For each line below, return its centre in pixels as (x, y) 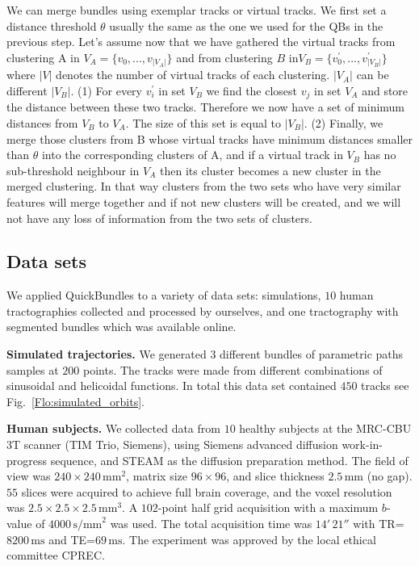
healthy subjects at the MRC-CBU (325, 428)
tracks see (385, 386)
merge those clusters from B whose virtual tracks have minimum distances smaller (210, 138)
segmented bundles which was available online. (122, 327)
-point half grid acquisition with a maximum (268, 507)
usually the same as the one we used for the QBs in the (246, 25)
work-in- (362, 444)
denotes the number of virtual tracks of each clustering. (193, 75)
